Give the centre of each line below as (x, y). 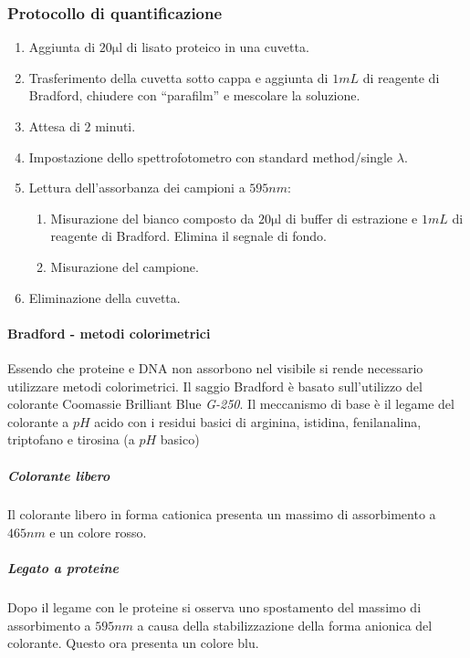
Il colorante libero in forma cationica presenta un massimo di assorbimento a (222, 514)
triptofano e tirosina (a (71, 439)
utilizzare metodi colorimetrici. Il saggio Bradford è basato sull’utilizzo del (215, 386)
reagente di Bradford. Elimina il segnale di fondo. (188, 236)
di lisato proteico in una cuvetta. (218, 47)
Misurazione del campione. (125, 266)
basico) (180, 439)
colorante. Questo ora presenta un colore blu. (133, 643)
